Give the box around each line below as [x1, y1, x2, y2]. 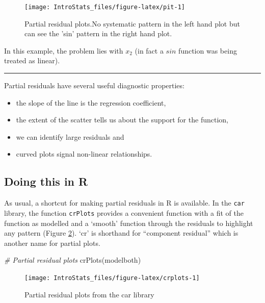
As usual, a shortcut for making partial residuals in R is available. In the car [4, 197, 245, 208]
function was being [178, 45, 237, 56]
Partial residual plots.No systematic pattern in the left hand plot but [24, 18, 240, 29]
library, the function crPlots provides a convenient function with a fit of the [4, 207, 244, 218]
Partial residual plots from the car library [24, 289, 154, 299]
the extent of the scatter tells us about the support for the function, [16, 114, 228, 125]
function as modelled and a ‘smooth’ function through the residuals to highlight [4, 217, 253, 228]
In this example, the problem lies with [4, 45, 123, 56]
